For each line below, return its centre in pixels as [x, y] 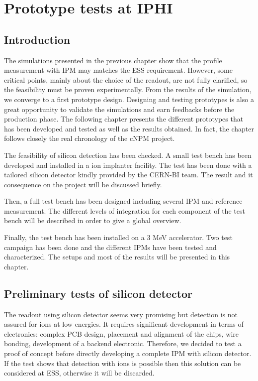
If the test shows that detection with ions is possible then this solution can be [123, 363]
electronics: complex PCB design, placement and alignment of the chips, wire [121, 333]
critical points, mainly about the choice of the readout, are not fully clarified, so [126, 79]
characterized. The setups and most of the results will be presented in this [117, 257]
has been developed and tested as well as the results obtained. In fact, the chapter [129, 128]
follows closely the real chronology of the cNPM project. [89, 138]
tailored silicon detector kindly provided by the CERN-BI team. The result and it [129, 175]
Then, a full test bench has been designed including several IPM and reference [123, 201]
